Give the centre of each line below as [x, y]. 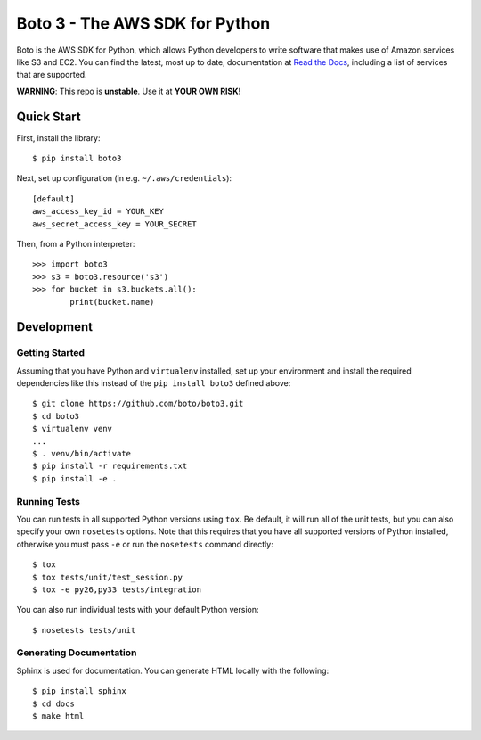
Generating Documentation [77, 653]
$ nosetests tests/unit [84, 630]
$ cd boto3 [56, 416]
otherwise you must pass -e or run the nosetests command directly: [145, 544]
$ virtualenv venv [73, 429]
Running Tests [48, 501]
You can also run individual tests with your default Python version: [138, 610]
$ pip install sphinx [79, 691]
